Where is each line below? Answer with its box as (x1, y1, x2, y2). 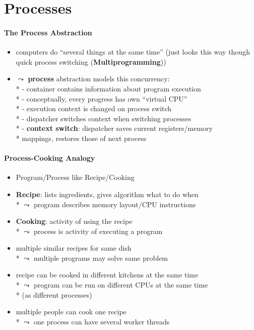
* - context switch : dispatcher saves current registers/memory (16, 123, 213, 133)
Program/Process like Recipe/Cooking (16, 172, 135, 182)
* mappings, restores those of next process (16, 132, 147, 143)
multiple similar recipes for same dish (16, 243, 132, 253)
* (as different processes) (16, 289, 92, 300)
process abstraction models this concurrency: (28, 73, 170, 84)
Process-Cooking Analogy (4, 153, 95, 163)
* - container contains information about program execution (16, 83, 201, 93)
